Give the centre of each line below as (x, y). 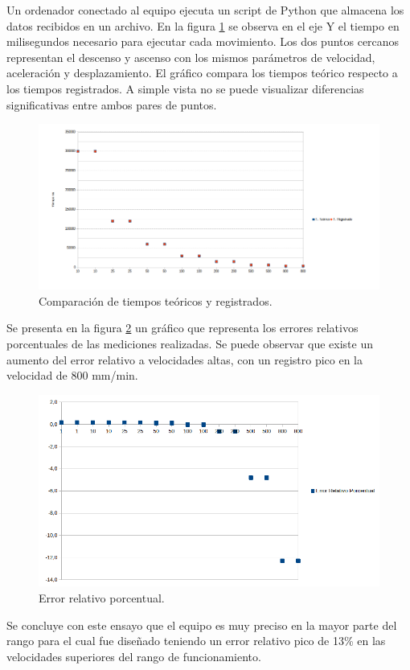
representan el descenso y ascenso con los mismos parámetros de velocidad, (191, 57)
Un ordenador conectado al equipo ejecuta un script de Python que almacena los (205, 10)
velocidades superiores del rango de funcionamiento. (134, 656)
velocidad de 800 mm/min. (72, 375)
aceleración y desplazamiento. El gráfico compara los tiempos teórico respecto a (202, 73)
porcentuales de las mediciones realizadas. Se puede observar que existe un (190, 344)
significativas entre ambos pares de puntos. (112, 104)
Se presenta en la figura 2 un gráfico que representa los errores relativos (182, 328)
